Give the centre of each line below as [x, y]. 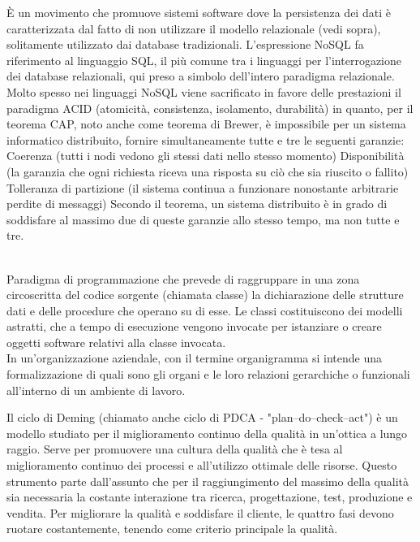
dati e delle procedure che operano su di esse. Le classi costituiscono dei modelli [205, 310]
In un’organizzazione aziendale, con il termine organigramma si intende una [195, 358]
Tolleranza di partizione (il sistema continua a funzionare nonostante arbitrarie [203, 187]
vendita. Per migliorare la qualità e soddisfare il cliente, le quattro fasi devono [200, 512]
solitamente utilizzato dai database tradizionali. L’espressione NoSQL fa [185, 44]
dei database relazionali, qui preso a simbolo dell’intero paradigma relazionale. [201, 76]
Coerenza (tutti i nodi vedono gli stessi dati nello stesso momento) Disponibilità [206, 156]
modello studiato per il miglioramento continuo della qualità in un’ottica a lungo [207, 433]
